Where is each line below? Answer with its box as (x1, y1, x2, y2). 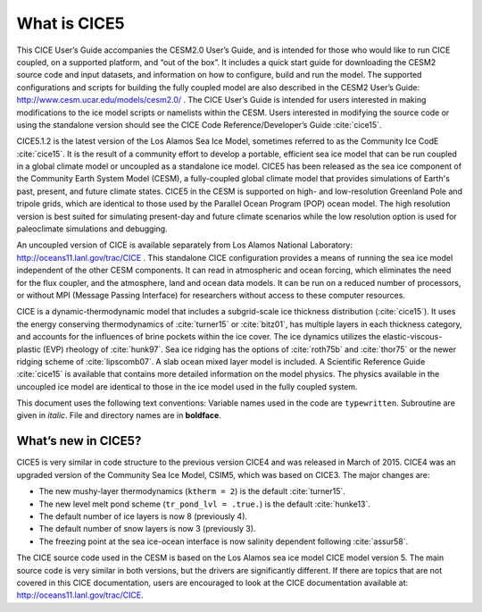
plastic (16, 344, 42, 355)
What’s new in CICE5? (16, 433, 142, 449)
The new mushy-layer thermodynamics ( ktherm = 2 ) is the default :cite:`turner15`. (38, 486, 345, 497)
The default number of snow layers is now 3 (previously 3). (38, 524, 256, 534)
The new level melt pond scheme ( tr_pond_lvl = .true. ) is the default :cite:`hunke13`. (38, 499, 370, 509)
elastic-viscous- (382, 331, 443, 342)
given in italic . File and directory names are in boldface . (16, 410, 222, 421)
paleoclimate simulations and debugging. (16, 223, 169, 234)
